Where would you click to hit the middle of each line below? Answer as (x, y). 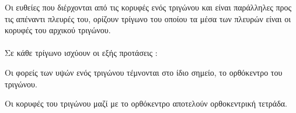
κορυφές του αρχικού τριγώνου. (58, 30)
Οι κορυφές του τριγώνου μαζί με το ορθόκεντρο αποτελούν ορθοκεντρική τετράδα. (146, 103)
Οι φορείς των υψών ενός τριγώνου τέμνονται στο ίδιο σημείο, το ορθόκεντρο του (144, 72)
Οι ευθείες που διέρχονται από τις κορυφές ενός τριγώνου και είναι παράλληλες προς (148, 7)
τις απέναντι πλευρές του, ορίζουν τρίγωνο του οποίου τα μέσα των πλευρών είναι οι (148, 18)
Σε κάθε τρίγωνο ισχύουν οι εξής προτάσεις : (81, 53)
